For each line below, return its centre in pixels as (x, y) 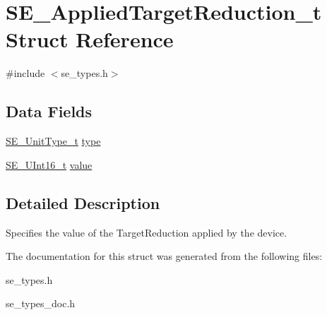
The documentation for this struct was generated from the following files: (164, 256)
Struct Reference (90, 39)
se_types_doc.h (41, 303)
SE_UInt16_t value (49, 164)
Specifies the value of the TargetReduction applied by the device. (147, 232)
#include (25, 73)
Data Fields (49, 111)
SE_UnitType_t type (53, 141)
